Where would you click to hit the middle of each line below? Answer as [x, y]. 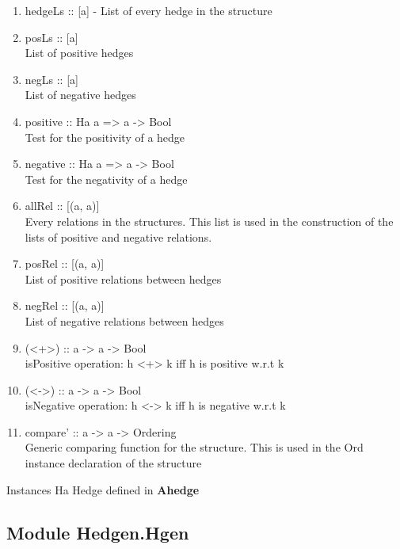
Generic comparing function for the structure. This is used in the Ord [194, 447]
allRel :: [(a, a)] [62, 206]
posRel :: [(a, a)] [65, 263]
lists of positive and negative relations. [118, 236]
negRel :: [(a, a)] [65, 305]
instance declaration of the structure [113, 463]
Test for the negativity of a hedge [106, 179]
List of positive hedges [79, 53]
